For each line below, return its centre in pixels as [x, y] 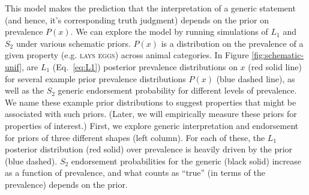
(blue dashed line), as [256, 78]
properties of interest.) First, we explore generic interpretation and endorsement [152, 125]
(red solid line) [275, 66]
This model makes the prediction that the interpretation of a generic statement [150, 8]
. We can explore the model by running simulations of [169, 31]
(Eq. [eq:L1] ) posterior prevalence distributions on [145, 66]
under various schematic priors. [73, 43]
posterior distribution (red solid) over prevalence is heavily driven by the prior [149, 149]
